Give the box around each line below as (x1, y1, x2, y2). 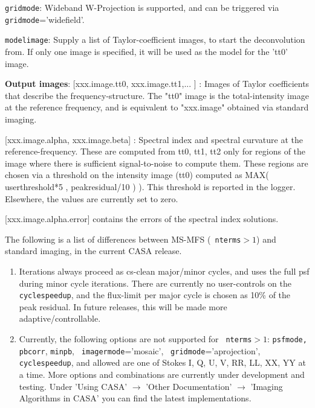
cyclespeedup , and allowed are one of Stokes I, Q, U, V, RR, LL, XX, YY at (19, 356, 306, 369)
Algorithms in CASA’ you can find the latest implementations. (19, 392, 252, 404)
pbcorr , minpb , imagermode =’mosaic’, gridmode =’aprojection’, (19, 344, 261, 357)
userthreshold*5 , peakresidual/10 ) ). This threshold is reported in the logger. (5, 180, 296, 193)
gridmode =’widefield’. (5, 13, 85, 25)
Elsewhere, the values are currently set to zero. (5, 192, 178, 205)
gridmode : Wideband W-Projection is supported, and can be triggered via (5, 1, 279, 13)
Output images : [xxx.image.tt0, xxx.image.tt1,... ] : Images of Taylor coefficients (5, 77, 310, 90)
